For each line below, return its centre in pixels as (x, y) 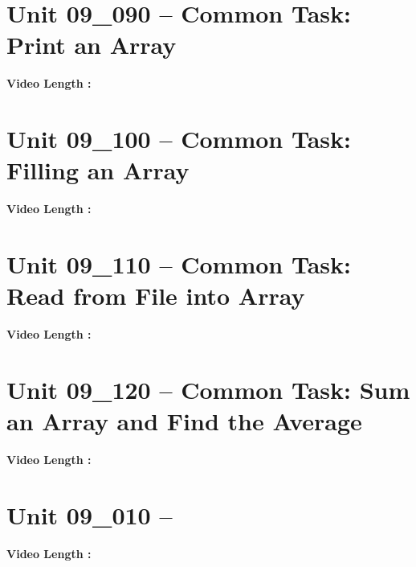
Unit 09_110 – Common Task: (179, 264)
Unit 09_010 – (90, 514)
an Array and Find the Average (184, 421)
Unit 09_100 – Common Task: (179, 139)
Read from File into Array (156, 296)
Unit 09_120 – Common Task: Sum (208, 389)
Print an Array (92, 45)
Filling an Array (98, 170)
